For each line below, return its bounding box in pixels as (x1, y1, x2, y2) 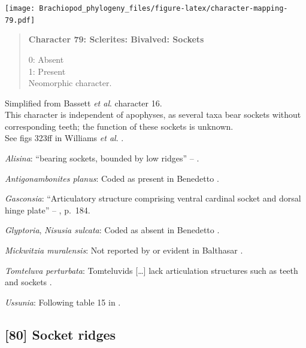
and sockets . (5, 276, 52, 288)
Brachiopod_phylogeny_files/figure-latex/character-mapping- (39, 4, 288, 13)
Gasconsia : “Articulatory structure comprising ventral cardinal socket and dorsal (5, 192, 301, 204)
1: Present (28, 65, 66, 77)
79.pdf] (5, 16, 35, 25)
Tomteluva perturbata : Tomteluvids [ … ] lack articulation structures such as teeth (5, 264, 298, 276)
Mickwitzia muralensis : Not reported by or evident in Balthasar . (5, 244, 243, 257)
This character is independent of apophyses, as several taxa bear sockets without (5, 108, 301, 121)
